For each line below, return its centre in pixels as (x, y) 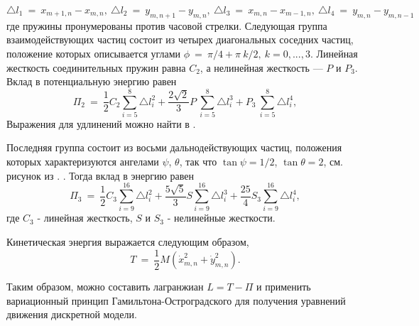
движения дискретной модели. (72, 314)
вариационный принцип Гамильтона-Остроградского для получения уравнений (176, 300)
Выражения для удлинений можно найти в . (101, 123)
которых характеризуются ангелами (83, 162)
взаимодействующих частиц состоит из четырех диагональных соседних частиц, (180, 39)
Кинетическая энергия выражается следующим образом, (128, 241)
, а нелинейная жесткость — (261, 67)
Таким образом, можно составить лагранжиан (105, 287)
